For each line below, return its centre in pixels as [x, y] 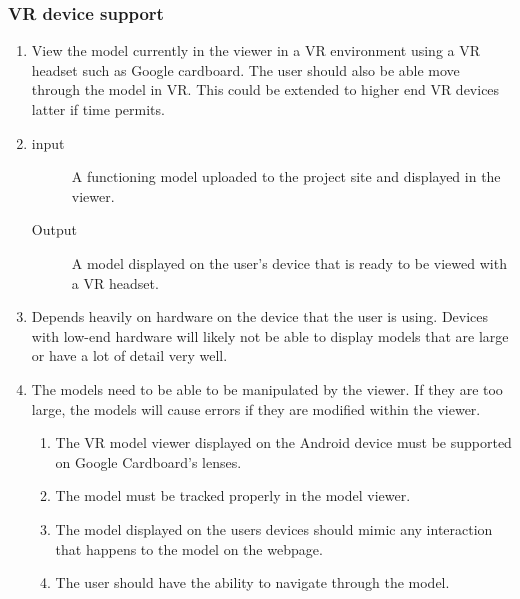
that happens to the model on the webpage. [189, 548]
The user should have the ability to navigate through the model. [252, 582]
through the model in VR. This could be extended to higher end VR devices [265, 89]
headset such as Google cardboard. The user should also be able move [245, 69]
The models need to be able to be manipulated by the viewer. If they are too [267, 388]
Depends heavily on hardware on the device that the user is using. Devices [260, 316]
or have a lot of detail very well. [129, 355]
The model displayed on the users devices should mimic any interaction [274, 528]
